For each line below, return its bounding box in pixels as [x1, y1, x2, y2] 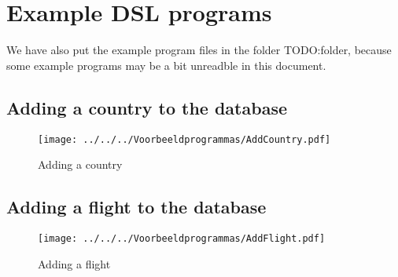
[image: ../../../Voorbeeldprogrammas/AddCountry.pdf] [38, 133, 331, 145]
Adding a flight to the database [6, 195, 267, 219]
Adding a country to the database [6, 95, 287, 119]
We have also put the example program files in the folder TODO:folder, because [6, 42, 392, 58]
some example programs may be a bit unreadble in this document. [6, 56, 326, 73]
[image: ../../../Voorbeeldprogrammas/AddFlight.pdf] [38, 232, 326, 244]
